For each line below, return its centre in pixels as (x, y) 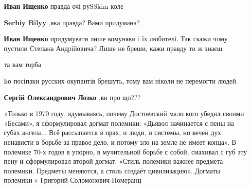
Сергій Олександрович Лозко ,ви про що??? (72, 97)
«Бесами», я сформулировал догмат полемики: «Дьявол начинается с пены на (119, 123)
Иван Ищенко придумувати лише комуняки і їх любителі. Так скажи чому (116, 39)
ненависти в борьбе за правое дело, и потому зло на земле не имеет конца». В (120, 142)
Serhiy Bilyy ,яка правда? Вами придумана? (72, 22)
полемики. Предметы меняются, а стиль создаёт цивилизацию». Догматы (112, 170)
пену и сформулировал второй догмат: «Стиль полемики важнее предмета (114, 161)
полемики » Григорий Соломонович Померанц (73, 180)
